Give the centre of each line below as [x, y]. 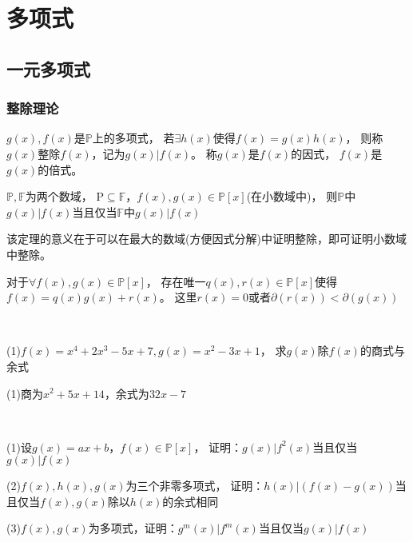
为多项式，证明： [133, 528]
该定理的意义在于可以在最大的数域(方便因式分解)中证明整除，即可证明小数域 [206, 239]
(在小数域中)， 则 [292, 196]
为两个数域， [59, 196]
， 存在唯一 [176, 281]
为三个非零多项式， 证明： [195, 486]
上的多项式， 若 [133, 138]
